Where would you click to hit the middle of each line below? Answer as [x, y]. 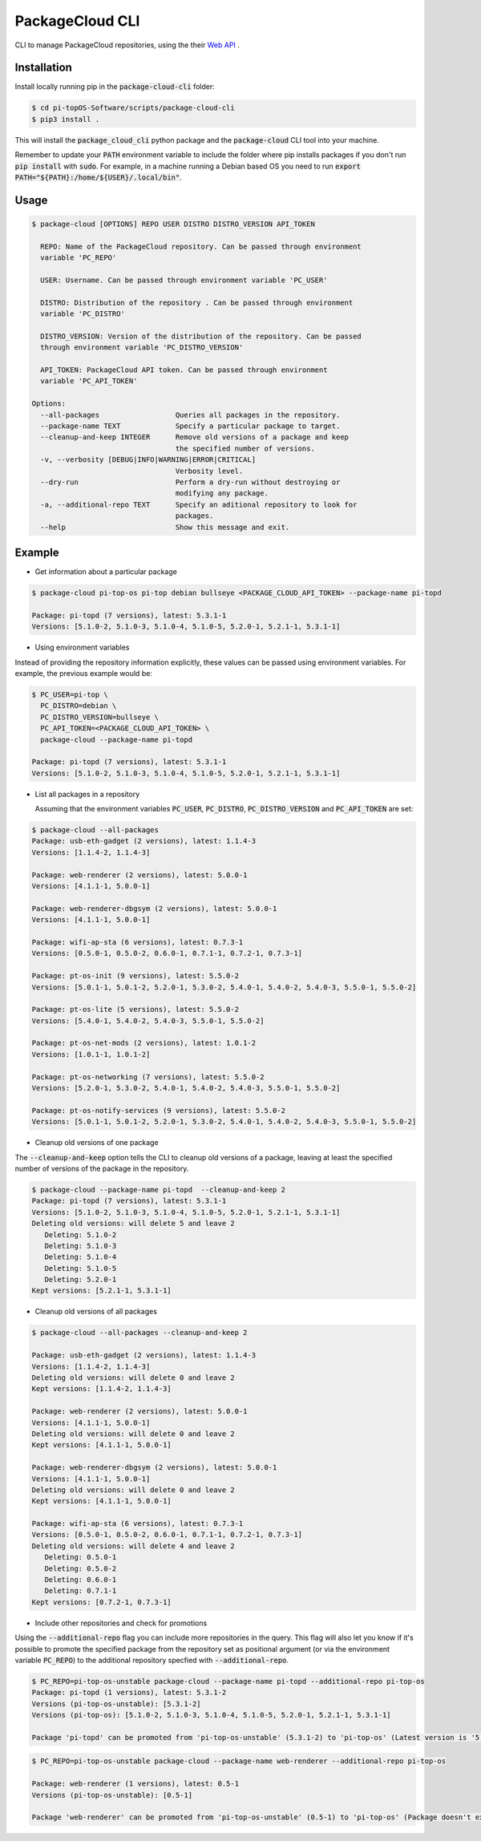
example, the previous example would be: [83, 673]
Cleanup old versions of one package [97, 1143]
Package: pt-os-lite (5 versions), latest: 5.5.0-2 [135, 1010]
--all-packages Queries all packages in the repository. [190, 415]
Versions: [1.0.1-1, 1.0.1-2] [91, 1054]
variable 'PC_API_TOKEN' [89, 381]
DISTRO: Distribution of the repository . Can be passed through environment [197, 302]
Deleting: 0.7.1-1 [81, 1591]
